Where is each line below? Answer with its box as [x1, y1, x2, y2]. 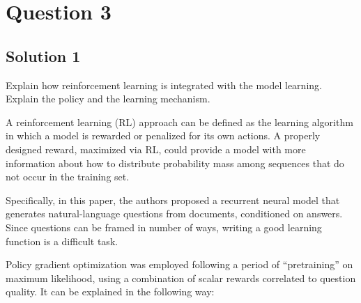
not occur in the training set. [6, 169, 130, 184]
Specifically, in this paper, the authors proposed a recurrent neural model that [6, 192, 340, 207]
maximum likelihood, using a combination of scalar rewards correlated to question [6, 270, 356, 285]
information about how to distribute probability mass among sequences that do [6, 155, 344, 170]
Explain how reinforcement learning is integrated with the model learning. [6, 77, 322, 92]
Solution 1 [6, 45, 81, 66]
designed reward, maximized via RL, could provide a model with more [6, 141, 306, 156]
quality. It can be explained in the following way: [6, 284, 215, 299]
